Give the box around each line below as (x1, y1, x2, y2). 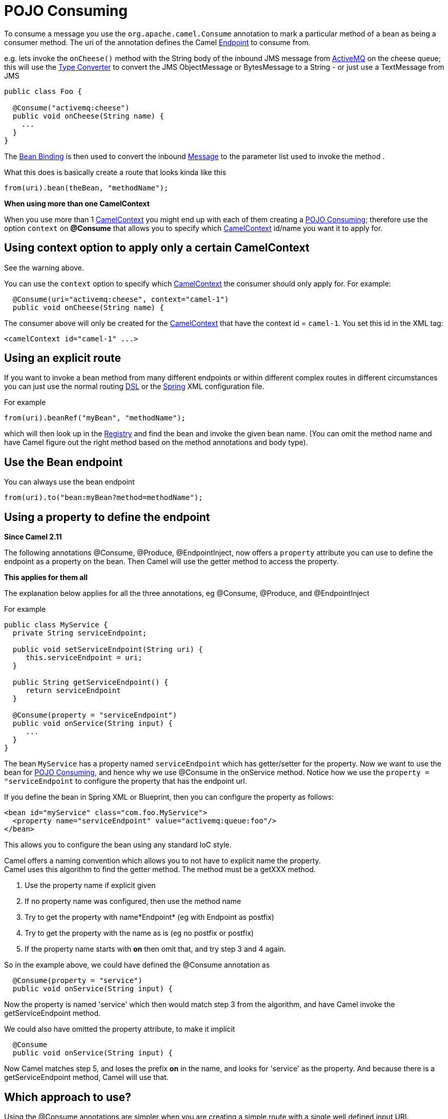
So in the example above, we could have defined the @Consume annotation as (4, 960, 270, 970)
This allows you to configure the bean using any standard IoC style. (4, 840, 232, 850)
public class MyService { (4, 621, 108, 629)
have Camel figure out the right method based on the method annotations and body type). (4, 438, 308, 447)
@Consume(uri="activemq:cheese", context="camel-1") (12, 295, 229, 303)
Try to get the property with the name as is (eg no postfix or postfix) (25, 929, 254, 938)
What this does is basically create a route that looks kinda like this (4, 167, 227, 177)
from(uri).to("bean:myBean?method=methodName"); (4, 493, 203, 502)
